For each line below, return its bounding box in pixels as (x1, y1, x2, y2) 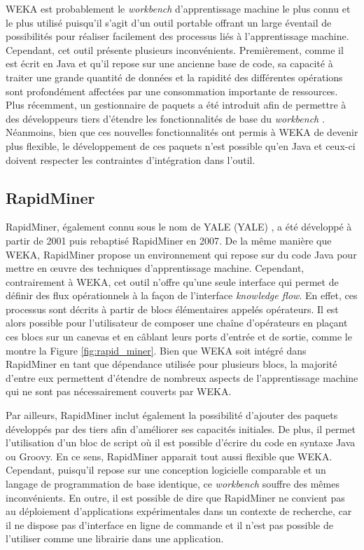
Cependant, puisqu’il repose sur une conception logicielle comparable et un (6, 462, 326, 477)
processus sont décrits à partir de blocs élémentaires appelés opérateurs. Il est (6, 301, 339, 316)
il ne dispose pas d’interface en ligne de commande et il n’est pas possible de (6, 517, 333, 532)
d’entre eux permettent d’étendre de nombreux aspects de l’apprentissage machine (6, 370, 358, 385)
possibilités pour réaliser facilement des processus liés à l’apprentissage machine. (6, 29, 349, 43)
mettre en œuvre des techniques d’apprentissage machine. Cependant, (6, 261, 304, 275)
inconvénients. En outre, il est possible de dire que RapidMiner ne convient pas (6, 490, 345, 504)
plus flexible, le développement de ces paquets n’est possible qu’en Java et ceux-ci (6, 138, 356, 153)
